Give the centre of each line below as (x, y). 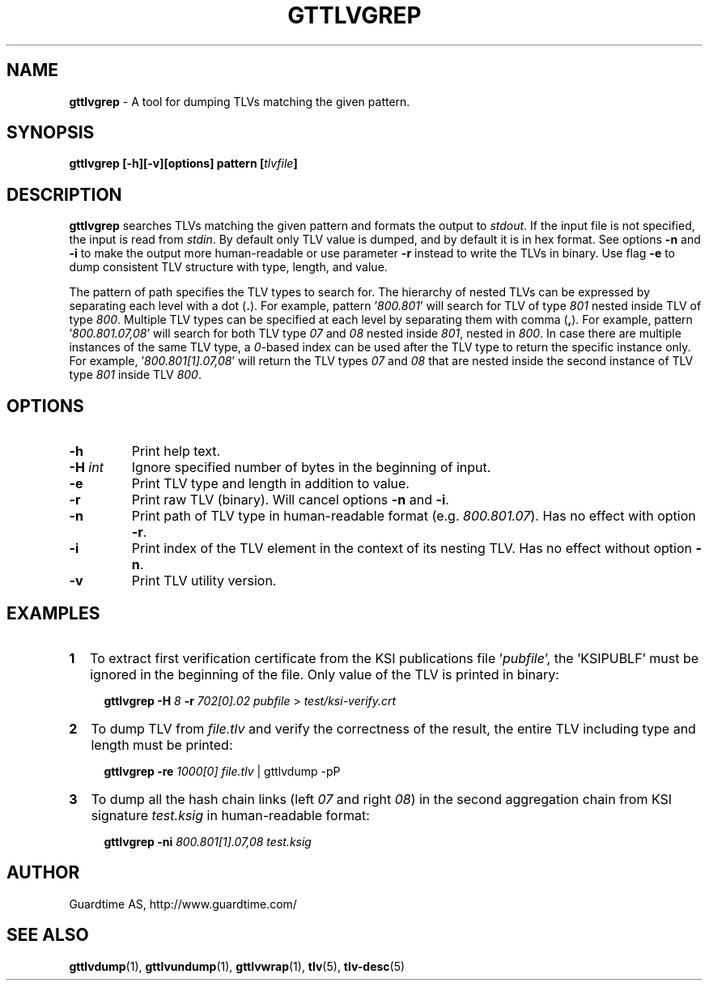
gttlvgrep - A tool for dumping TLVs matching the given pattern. (240, 101)
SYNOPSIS (51, 133)
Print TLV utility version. (204, 581)
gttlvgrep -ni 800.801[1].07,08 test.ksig (208, 841)
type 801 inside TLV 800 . (135, 375)
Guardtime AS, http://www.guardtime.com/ (183, 904)
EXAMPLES (53, 613)
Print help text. (176, 451)
